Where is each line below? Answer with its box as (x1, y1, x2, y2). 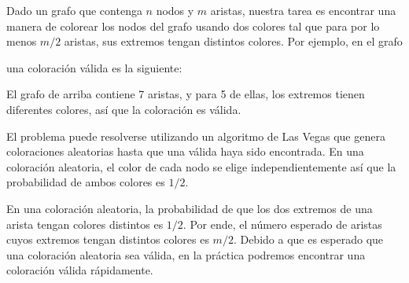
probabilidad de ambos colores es (6, 174, 165, 190)
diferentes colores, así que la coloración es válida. (6, 101, 241, 117)
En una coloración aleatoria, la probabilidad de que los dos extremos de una (6, 200, 373, 216)
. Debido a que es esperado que (233, 231, 384, 248)
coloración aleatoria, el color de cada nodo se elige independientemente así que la (6, 158, 396, 175)
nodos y (156, 2, 194, 18)
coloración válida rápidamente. (6, 262, 153, 278)
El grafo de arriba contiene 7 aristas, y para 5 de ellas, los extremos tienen (6, 86, 365, 102)
